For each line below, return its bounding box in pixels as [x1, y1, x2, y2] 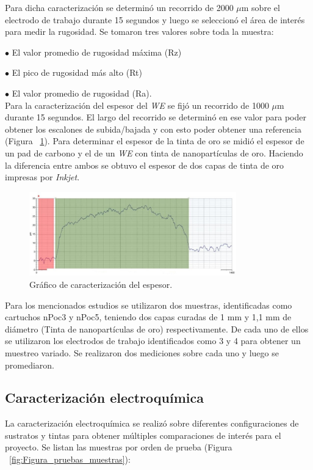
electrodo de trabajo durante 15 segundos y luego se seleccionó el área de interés [5, 13, 305, 26]
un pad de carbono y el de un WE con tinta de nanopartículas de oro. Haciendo [5, 146, 303, 159]
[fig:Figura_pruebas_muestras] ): [9, 453, 131, 466]
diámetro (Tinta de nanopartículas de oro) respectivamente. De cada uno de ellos [5, 322, 309, 335]
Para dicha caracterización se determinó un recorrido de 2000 [5, 1, 234, 13]
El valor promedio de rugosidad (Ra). [12, 86, 152, 99]
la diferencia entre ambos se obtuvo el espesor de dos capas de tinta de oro [5, 158, 284, 171]
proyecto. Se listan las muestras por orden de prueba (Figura [5, 441, 232, 453]
